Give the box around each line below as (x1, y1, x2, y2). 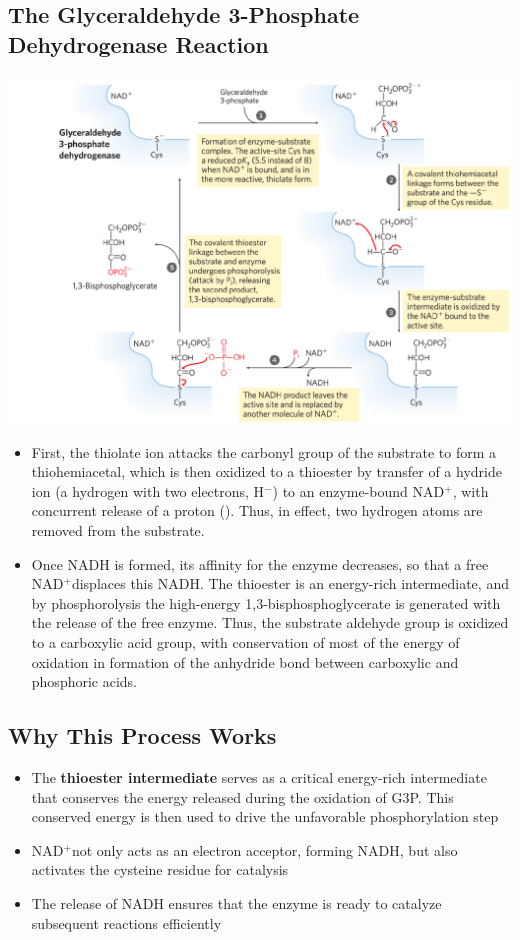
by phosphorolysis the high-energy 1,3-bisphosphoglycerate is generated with (31, 592, 501, 613)
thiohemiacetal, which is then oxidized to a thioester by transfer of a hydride (31, 461, 502, 482)
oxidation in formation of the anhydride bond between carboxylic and (31, 651, 459, 672)
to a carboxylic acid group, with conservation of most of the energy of (31, 632, 460, 653)
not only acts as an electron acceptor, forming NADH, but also (71, 839, 458, 860)
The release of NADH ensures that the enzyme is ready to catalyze (31, 892, 442, 913)
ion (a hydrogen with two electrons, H (31, 480, 265, 501)
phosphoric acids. (31, 671, 138, 692)
